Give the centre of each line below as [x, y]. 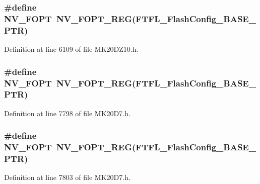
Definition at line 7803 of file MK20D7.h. [67, 177]
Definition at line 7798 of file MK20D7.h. [67, 113]
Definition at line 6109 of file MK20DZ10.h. [71, 49]
